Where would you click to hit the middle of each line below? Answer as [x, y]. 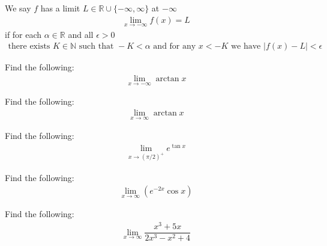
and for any [175, 47]
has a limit [60, 8]
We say [18, 8]
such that [96, 47]
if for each [23, 34]
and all [81, 34]
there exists [29, 47]
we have [246, 47]
